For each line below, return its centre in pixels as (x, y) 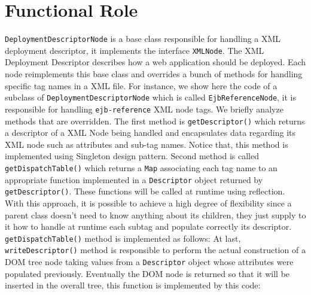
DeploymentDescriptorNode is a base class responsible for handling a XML (143, 39)
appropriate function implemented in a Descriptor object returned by (134, 179)
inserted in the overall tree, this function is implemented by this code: (133, 285)
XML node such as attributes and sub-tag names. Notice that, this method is (147, 144)
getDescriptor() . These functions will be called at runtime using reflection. (145, 191)
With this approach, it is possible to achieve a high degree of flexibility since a (148, 203)
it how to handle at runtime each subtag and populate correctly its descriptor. (148, 226)
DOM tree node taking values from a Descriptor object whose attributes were (149, 262)
